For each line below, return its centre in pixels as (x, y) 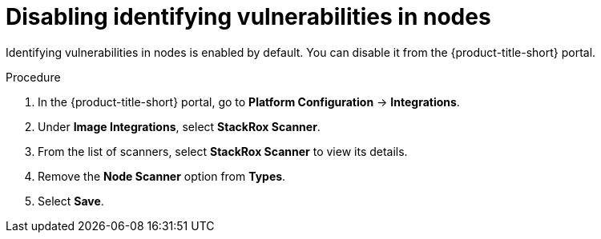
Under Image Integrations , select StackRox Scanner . (179, 126)
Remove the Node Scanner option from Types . (162, 176)
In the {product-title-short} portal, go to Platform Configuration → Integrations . (249, 102)
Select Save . (71, 201)
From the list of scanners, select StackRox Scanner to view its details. (223, 151)
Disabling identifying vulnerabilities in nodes (248, 17)
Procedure (33, 77)
